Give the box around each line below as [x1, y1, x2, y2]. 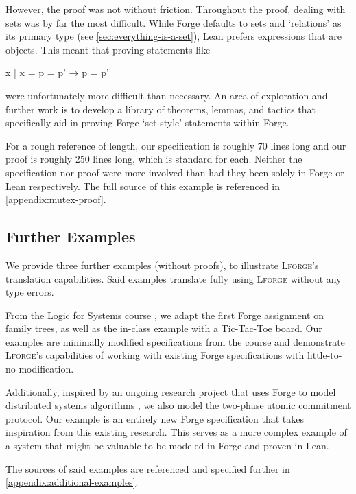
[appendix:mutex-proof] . [5, 192, 106, 207]
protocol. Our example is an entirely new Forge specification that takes [5, 411, 304, 425]
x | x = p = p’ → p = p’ [5, 65, 109, 80]
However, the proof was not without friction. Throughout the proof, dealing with [5, 2, 346, 16]
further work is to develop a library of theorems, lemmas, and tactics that [5, 102, 316, 116]
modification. [19, 362, 74, 376]
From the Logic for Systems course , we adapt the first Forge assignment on [5, 307, 324, 322]
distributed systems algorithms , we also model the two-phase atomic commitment [5, 398, 351, 412]
